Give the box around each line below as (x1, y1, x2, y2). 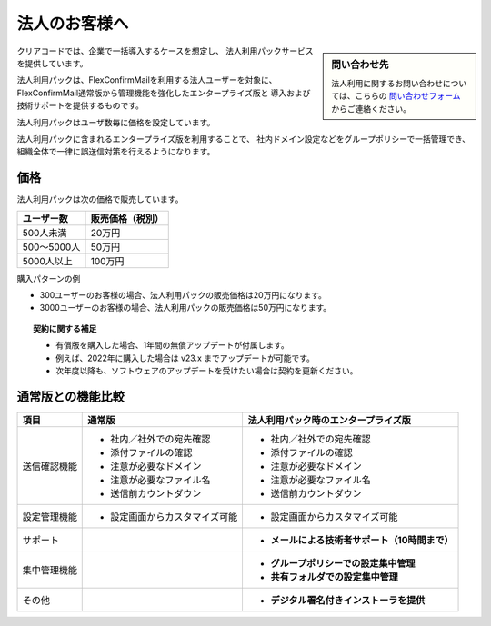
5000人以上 (22, 254, 73, 267)
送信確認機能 (22, 460, 77, 472)
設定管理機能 (22, 510, 77, 522)
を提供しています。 (16, 57, 88, 68)
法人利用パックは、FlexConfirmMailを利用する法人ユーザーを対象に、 (16, 75, 277, 85)
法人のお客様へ (16, 14, 129, 34)
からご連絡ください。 (331, 103, 411, 114)
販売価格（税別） (90, 212, 164, 224)
